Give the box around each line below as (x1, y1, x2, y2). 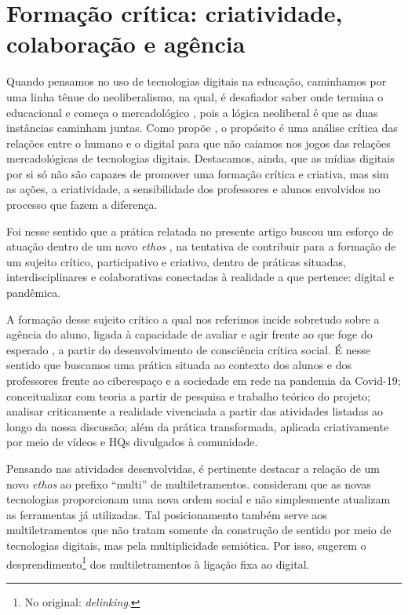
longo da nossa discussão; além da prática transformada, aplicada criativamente (6, 418, 389, 434)
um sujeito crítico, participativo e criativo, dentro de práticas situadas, (6, 253, 346, 269)
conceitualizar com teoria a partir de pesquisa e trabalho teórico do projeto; (6, 387, 370, 404)
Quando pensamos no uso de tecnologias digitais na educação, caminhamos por (6, 73, 387, 90)
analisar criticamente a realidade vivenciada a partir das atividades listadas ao (6, 403, 384, 419)
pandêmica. (6, 284, 61, 301)
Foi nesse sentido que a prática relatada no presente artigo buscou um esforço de (6, 222, 394, 239)
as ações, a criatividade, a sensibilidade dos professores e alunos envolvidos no (6, 181, 381, 197)
